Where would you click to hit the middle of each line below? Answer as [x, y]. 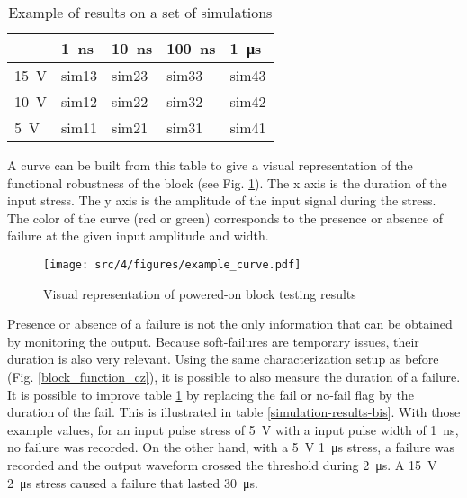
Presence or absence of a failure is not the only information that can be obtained [230, 324]
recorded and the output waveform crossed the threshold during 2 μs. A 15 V [222, 464]
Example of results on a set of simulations [140, 12]
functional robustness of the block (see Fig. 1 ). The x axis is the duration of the [227, 182]
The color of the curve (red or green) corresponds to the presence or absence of [225, 217]
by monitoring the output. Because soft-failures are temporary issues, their [213, 341]
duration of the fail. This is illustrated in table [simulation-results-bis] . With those [234, 412]
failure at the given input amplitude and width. [138, 235]
